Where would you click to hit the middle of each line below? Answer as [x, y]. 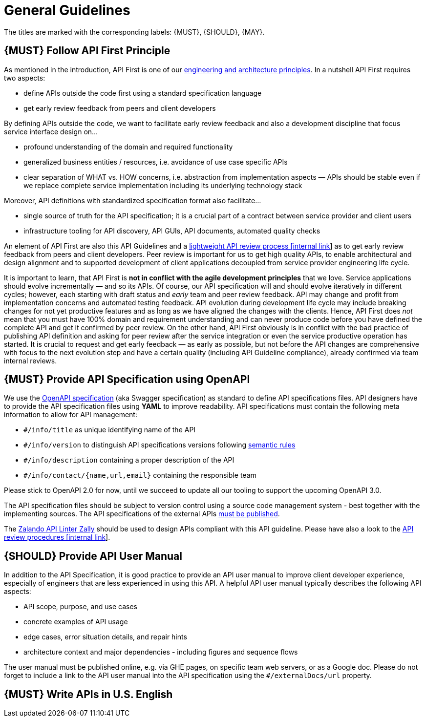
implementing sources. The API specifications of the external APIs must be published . [142, 514]
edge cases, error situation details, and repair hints [105, 637]
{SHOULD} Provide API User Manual [93, 556]
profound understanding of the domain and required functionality [128, 147]
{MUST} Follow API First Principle [87, 51]
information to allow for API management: [71, 415]
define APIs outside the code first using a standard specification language [143, 93]
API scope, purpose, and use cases [80, 607]
